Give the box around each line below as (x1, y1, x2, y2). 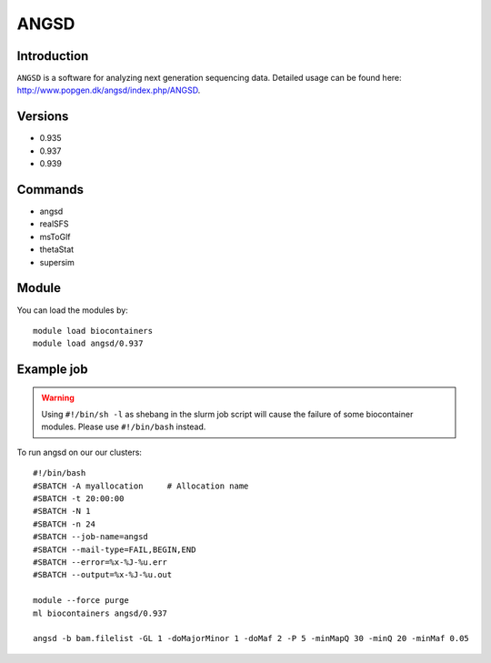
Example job (16, 362, 88, 377)
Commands (16, 182, 85, 197)
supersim (39, 256, 75, 267)
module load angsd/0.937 (33, 338, 144, 349)
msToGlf (39, 231, 71, 242)
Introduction (16, 48, 89, 64)
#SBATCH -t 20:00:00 (33, 494, 125, 504)
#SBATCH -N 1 (33, 506, 91, 517)
